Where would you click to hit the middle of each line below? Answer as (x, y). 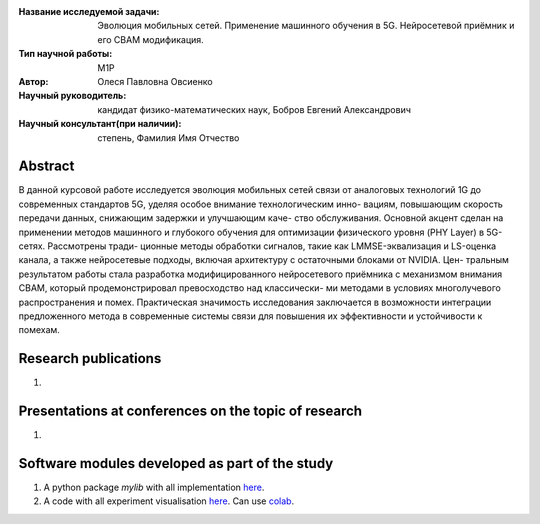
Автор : (33, 81)
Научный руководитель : (72, 96)
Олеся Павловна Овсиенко (155, 81)
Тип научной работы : (65, 54)
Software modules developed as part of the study (176, 463)
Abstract (46, 166)
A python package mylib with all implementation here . (154, 487)
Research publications (90, 358)
